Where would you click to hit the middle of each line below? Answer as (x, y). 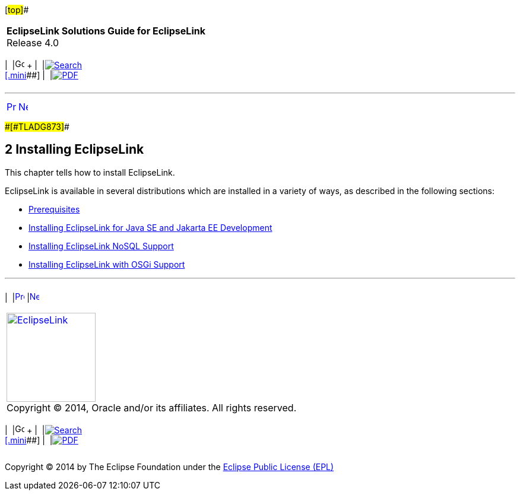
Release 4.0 (33, 43)
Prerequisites (54, 209)
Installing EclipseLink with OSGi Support (107, 264)
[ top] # (17, 10)
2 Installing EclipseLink (74, 150)
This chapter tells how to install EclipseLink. (90, 172)
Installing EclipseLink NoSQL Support (101, 246)
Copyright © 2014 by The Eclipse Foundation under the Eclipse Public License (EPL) (169, 467)
